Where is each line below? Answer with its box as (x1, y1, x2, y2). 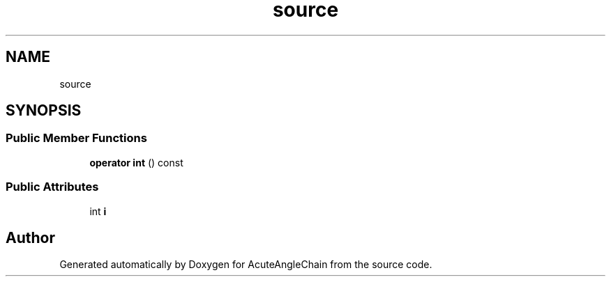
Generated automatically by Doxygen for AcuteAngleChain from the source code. (59, 258, 432, 271)
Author (6, 228, 55, 246)
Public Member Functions (6, 131, 147, 146)
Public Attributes (6, 180, 99, 194)
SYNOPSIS (6, 102, 82, 120)
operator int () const (89, 156, 183, 169)
